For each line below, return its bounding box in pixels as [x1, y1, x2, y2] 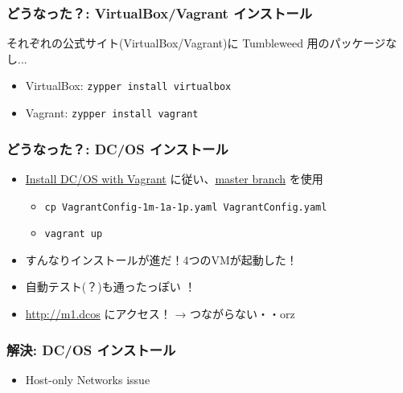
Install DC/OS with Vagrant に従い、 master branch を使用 [25, 170, 323, 186]
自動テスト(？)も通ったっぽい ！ [25, 278, 196, 295]
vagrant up [44, 228, 103, 240]
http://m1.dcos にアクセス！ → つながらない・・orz [25, 305, 295, 322]
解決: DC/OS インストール [6, 339, 176, 359]
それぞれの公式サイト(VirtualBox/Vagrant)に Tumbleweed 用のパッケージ [6, 35, 386, 51]
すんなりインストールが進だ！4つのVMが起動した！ [25, 251, 298, 268]
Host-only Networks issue [25, 370, 150, 387]
